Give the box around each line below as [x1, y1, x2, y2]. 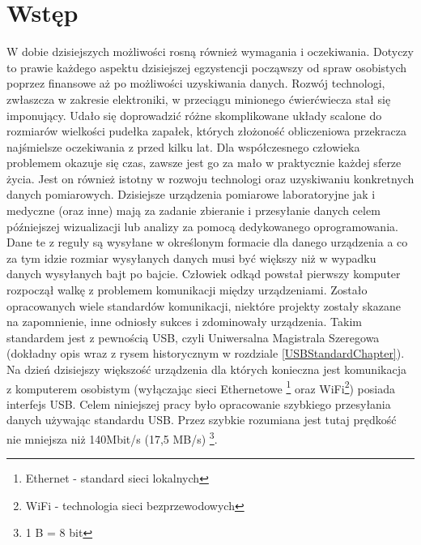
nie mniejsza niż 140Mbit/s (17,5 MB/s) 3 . [6, 428, 218, 447]
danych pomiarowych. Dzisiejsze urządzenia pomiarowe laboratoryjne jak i [6, 186, 376, 203]
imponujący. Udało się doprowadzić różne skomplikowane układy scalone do [6, 106, 382, 123]
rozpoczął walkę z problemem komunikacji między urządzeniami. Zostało [6, 281, 368, 298]
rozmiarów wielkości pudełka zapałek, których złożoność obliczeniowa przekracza [6, 122, 406, 139]
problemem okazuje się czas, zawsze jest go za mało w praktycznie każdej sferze [6, 154, 402, 171]
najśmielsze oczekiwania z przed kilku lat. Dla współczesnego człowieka [6, 138, 360, 155]
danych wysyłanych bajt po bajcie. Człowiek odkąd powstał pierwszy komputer [6, 265, 401, 282]
